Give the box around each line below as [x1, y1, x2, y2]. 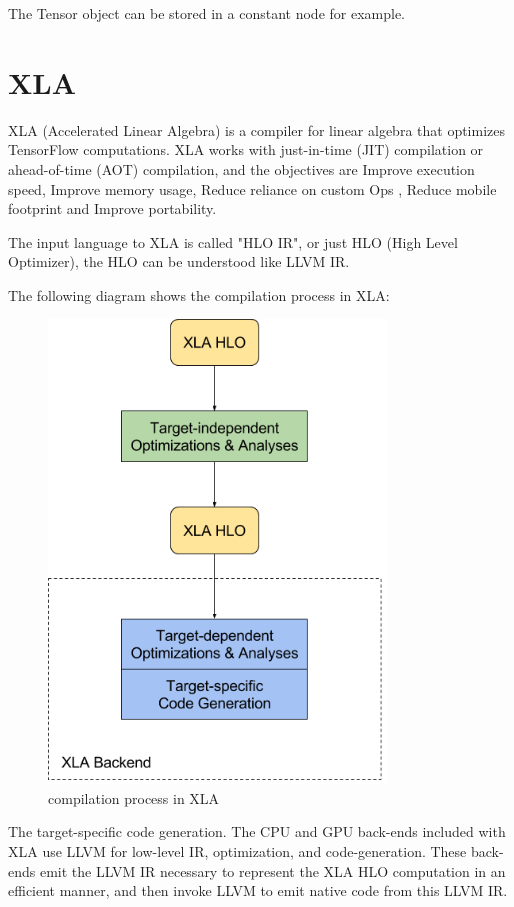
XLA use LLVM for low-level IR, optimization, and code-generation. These [8, 840, 467, 861]
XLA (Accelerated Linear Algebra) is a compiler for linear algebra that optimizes [8, 119, 506, 140]
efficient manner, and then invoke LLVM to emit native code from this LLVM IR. [8, 880, 508, 901]
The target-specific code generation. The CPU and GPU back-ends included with [8, 821, 506, 842]
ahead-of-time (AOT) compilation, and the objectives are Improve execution [8, 158, 475, 179]
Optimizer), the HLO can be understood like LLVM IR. [8, 251, 350, 272]
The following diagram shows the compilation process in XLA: [8, 284, 390, 305]
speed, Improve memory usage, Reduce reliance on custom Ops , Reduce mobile [8, 178, 497, 199]
